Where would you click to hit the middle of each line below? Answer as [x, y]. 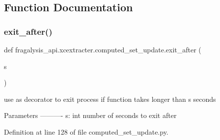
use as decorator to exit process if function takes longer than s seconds [110, 99]
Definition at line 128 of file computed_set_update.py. [86, 131]
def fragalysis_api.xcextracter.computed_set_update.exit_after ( [103, 49]
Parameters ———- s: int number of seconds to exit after [90, 115]
